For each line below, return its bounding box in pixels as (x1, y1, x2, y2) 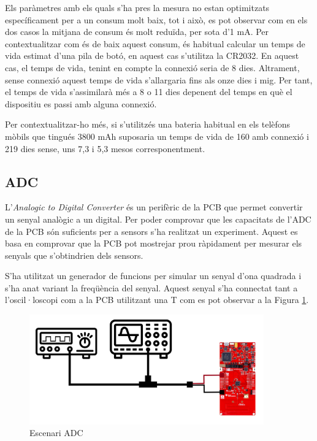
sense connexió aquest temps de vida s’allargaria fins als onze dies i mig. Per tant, (5, 73, 313, 86)
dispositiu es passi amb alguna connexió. (5, 97, 157, 110)
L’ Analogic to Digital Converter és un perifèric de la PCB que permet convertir (5, 201, 303, 213)
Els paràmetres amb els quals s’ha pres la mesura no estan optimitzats (5, 1, 270, 13)
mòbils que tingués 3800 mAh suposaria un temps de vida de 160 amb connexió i (5, 129, 309, 142)
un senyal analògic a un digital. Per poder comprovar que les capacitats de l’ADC (5, 212, 311, 225)
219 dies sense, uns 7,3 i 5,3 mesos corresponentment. (5, 142, 205, 155)
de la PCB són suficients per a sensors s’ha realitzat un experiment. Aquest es (5, 224, 298, 237)
